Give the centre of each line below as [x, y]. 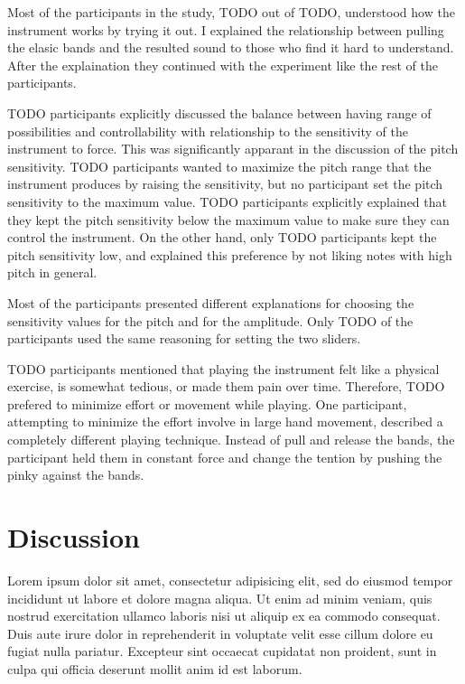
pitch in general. [52, 272]
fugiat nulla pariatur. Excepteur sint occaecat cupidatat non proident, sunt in [222, 651]
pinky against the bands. [76, 475]
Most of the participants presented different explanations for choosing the [211, 302]
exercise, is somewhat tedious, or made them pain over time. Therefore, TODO [226, 386]
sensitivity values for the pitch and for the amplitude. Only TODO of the [210, 320]
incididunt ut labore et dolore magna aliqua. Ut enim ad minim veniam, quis [220, 598]
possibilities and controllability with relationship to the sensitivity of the [208, 131]
